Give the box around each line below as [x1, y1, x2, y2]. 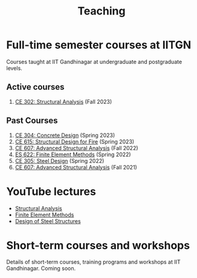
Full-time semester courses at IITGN [6, 38, 192, 52]
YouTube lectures [6, 185, 97, 198]
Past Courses [6, 116, 59, 126]
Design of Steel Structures [15, 217, 81, 224]
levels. [6, 65, 22, 72]
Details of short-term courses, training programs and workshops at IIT [6, 258, 181, 266]
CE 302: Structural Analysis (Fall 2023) [15, 98, 112, 105]
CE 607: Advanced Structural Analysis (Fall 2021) [15, 163, 137, 171]
